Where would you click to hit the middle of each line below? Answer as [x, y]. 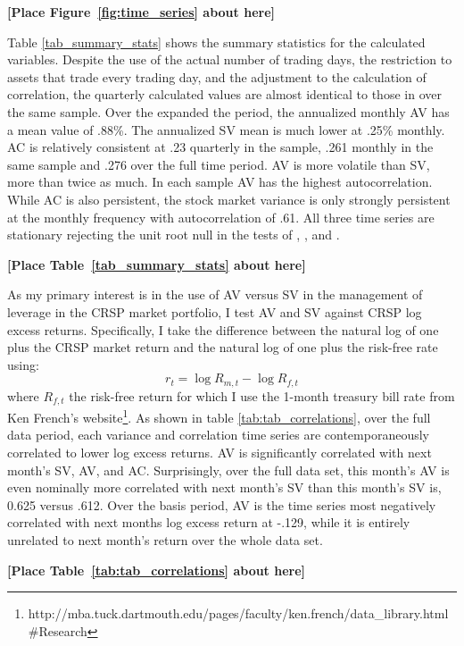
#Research [58, 630]
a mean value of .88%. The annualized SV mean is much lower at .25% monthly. [226, 129]
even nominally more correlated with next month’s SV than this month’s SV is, [224, 487]
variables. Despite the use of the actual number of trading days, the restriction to [230, 59]
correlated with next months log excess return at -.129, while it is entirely [209, 522]
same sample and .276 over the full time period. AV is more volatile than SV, [219, 164]
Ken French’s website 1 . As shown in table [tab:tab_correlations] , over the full [219, 416]
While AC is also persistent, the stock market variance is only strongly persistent [229, 199]
